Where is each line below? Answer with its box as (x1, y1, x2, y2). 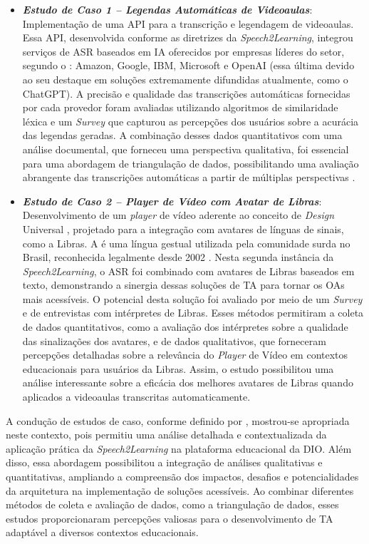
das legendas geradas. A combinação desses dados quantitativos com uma (22, 128, 343, 143)
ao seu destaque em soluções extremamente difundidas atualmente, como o (22, 71, 348, 86)
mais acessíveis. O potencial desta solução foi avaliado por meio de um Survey (22, 291, 363, 306)
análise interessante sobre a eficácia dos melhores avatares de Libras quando (22, 375, 353, 390)
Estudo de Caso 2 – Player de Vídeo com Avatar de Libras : (22, 193, 322, 208)
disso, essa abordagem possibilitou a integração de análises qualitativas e (6, 455, 323, 470)
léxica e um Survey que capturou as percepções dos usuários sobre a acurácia (22, 113, 359, 128)
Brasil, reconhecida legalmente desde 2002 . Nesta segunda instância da (22, 250, 334, 265)
